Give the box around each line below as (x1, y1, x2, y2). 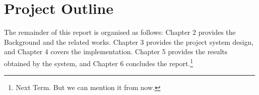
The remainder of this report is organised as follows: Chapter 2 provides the (4, 27, 236, 37)
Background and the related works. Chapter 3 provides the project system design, (4, 36, 254, 47)
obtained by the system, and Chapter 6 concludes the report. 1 (4, 56, 193, 68)
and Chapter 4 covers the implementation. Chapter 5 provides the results (4, 46, 228, 57)
